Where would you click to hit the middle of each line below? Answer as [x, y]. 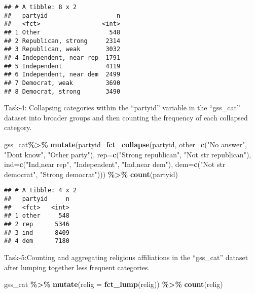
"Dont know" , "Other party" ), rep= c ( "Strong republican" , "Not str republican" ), [128, 154]
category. [18, 127]
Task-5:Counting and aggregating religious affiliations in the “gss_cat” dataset [126, 257]
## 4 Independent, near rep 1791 [62, 57]
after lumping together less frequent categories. [77, 267]
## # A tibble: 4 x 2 [41, 191]
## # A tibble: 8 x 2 [41, 7]
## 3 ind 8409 [37, 233]
